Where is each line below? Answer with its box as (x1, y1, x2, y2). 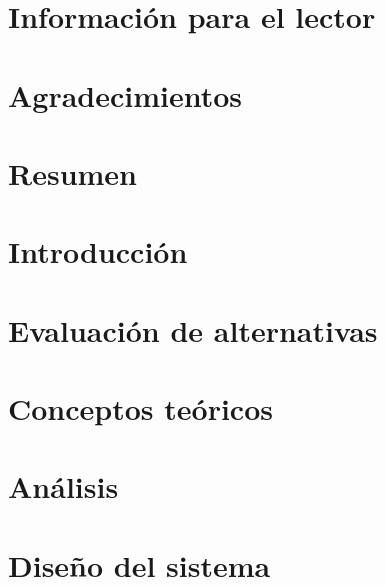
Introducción (8, 231, 188, 272)
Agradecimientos (8, 74, 243, 115)
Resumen (8, 152, 137, 193)
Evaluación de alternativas (8, 309, 378, 350)
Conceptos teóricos (8, 388, 273, 429)
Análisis (8, 466, 119, 507)
